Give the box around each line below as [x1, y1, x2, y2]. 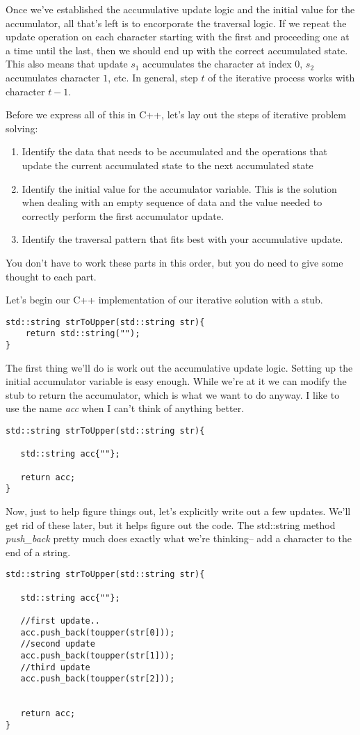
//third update [20, 662, 90, 672]
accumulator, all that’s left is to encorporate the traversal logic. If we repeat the [6, 15, 347, 30]
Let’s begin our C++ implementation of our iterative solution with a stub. [6, 292, 323, 307]
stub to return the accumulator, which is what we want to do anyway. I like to [6, 387, 340, 402]
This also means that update [6, 56, 128, 71]
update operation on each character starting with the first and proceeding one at [6, 29, 350, 44]
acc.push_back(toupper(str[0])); [20, 627, 175, 638]
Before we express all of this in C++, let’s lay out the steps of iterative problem [6, 107, 346, 122]
